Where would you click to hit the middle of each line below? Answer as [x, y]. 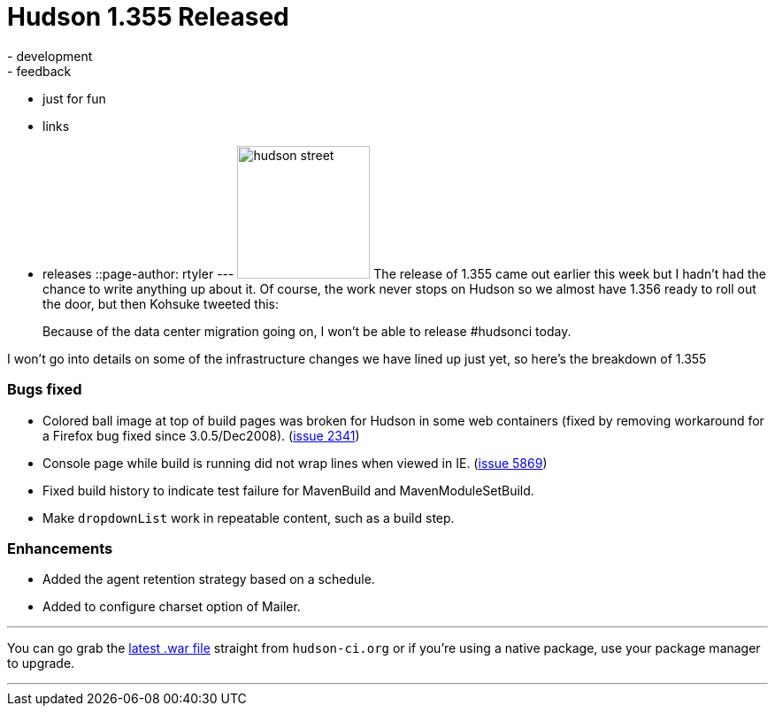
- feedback [39, 71]
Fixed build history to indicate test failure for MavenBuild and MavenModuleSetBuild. [288, 490]
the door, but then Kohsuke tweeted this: [161, 303]
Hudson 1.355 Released [148, 17]
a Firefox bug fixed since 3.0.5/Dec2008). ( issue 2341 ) [201, 435]
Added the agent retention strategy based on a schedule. [209, 579]
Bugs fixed [45, 390]
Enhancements [60, 548]
